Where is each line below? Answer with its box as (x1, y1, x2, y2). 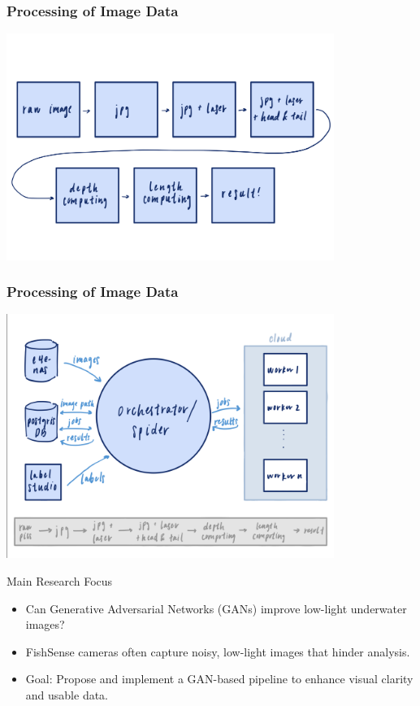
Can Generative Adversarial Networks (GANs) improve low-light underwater (25, 599, 407, 617)
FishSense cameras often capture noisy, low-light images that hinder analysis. (25, 643, 410, 660)
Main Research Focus (6, 573, 113, 589)
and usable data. (25, 686, 109, 703)
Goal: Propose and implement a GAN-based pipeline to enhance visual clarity (25, 670, 414, 687)
